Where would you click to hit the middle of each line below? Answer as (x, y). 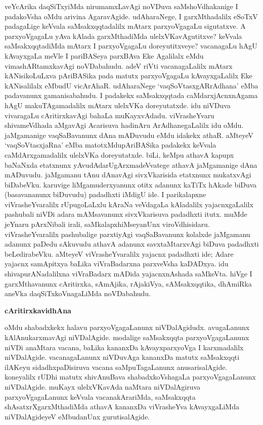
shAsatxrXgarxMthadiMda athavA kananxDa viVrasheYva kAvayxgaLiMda (122, 407)
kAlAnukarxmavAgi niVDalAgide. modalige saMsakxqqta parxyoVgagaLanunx (127, 337)
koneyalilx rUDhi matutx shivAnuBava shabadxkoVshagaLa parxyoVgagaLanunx (130, 377)
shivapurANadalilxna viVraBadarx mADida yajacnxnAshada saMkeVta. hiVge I (128, 274)
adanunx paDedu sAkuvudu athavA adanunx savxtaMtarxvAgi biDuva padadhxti (132, 244)
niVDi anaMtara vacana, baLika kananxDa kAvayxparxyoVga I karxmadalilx (124, 347)
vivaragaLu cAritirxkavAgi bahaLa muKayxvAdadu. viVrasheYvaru (109, 115)
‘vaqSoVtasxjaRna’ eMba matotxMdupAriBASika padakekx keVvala (111, 145)
